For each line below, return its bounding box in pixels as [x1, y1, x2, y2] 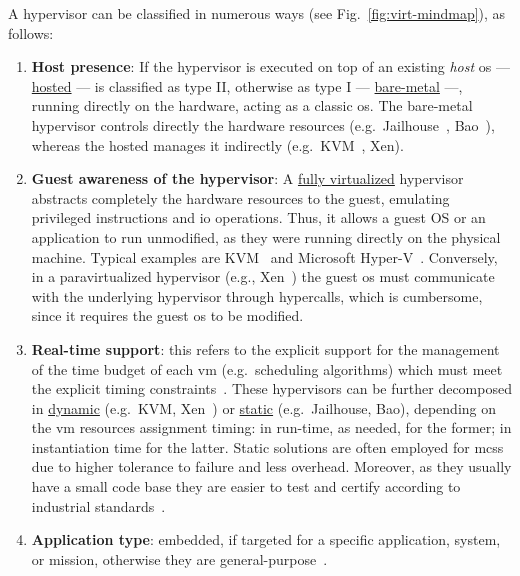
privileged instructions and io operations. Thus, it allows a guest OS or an [31, 207, 486, 228]
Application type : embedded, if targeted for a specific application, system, [31, 529, 501, 550]
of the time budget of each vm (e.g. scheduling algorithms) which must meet [31, 358, 503, 379]
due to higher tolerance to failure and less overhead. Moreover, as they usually [31, 456, 512, 477]
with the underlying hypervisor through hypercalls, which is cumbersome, [31, 285, 483, 306]
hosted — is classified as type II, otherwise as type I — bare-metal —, [31, 75, 463, 96]
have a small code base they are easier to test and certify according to [31, 476, 461, 497]
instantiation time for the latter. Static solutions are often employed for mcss [31, 436, 504, 457]
